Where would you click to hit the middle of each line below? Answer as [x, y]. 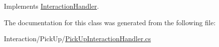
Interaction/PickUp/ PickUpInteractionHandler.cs [78, 39]
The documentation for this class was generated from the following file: [110, 22]
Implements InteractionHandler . [52, 6]
